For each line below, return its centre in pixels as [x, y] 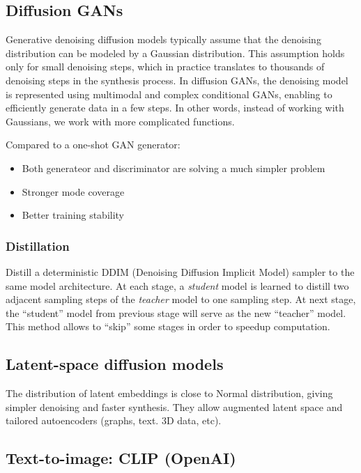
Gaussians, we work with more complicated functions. [120, 121]
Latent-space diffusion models [115, 364]
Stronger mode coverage [73, 191]
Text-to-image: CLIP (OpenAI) [121, 458]
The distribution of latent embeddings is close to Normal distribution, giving [169, 393]
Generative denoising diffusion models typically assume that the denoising [163, 39]
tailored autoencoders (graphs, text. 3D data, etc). [114, 420]
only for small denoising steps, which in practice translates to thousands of [165, 67]
